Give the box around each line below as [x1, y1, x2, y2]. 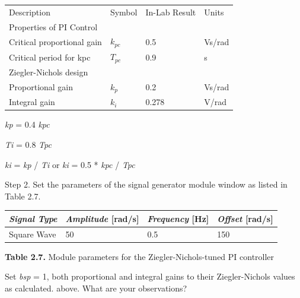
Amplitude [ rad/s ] [65, 212, 139, 224]
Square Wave [9, 227, 56, 240]
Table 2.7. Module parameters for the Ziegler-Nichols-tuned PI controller [5, 250, 275, 262]
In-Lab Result [145, 5, 196, 18]
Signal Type [9, 212, 58, 224]
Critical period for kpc [9, 50, 91, 63]
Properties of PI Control [9, 20, 98, 33]
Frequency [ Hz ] [147, 212, 209, 224]
